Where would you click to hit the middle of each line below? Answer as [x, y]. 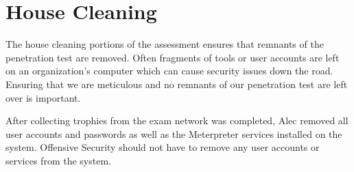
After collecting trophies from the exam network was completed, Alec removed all [177, 120]
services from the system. [58, 160]
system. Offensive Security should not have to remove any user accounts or [163, 147]
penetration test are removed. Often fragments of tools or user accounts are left [173, 57]
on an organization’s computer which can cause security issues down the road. [169, 71]
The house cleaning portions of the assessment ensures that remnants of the [165, 44]
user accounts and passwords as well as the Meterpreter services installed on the [174, 133]
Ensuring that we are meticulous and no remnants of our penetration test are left [177, 84]
